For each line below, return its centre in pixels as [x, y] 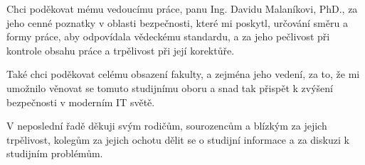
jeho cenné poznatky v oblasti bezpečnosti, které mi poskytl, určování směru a [177, 22]
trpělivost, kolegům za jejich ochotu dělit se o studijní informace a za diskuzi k [178, 139]
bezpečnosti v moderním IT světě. [81, 102]
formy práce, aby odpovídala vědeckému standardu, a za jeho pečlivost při [168, 36]
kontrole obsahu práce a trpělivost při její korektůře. [121, 50]
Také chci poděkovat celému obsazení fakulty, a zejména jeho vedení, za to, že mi [183, 74]
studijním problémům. [55, 153]
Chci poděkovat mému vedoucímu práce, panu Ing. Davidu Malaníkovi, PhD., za [182, 8]
